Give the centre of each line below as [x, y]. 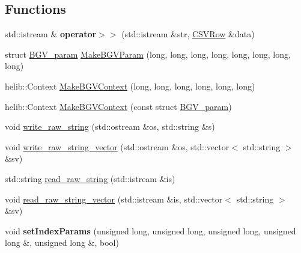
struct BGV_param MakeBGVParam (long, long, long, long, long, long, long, [148, 54]
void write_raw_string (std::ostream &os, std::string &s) [110, 126]
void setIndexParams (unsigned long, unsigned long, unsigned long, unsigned [150, 230]
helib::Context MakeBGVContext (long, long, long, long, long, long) [130, 86]
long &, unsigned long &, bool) [62, 242]
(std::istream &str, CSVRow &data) [188, 34]
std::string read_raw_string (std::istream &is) [90, 178]
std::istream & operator [51, 34]
